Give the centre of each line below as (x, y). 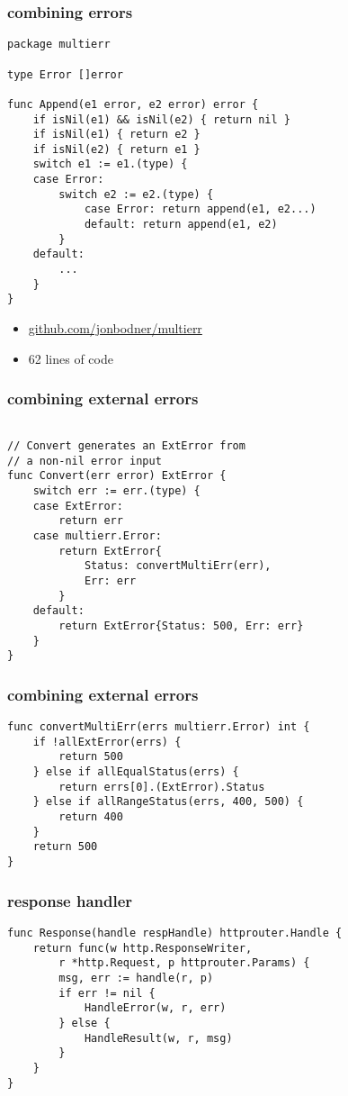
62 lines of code (71, 358)
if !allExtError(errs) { (107, 742)
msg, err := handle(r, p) (136, 978)
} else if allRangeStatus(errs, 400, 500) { (168, 802)
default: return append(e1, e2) (181, 225)
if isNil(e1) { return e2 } (116, 135)
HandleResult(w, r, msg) (158, 1038)
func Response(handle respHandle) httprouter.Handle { (175, 933)
